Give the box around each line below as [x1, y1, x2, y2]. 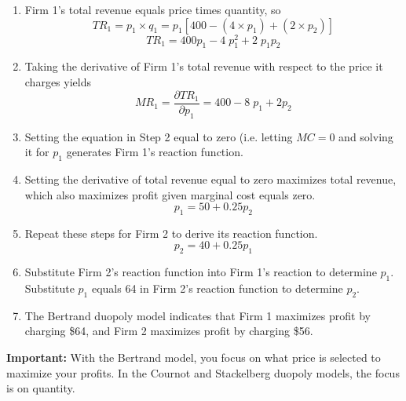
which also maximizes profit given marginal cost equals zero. [24, 186, 316, 202]
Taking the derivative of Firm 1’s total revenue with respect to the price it [24, 58, 383, 75]
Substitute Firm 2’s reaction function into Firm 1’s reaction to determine [24, 264, 377, 280]
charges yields [24, 74, 91, 90]
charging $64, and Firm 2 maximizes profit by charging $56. [24, 323, 313, 339]
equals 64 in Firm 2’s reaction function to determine [91, 280, 343, 297]
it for [24, 144, 49, 160]
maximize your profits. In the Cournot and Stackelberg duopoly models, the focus [6, 364, 400, 381]
